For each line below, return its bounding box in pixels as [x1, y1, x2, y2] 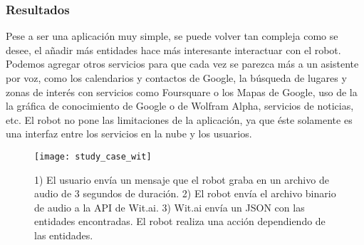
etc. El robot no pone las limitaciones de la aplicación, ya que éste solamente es [6, 112, 353, 127]
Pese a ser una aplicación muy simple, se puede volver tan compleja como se [6, 28, 338, 43]
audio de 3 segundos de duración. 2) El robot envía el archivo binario [34, 186, 336, 201]
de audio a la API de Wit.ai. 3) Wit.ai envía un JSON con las [34, 199, 305, 214]
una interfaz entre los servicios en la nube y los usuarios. [6, 126, 252, 141]
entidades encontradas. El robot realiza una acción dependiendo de [34, 214, 326, 229]
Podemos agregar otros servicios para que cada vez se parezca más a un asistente [6, 56, 359, 71]
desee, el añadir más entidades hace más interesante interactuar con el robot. [6, 42, 341, 57]
